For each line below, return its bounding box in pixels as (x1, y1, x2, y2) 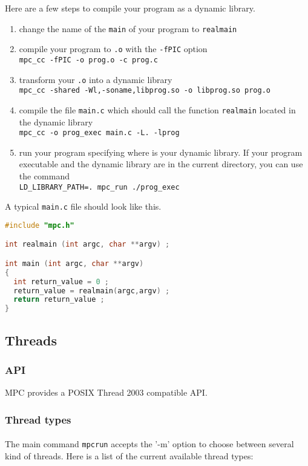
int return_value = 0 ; (13, 277, 109, 286)
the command (19, 169, 70, 182)
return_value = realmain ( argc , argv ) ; (13, 286, 170, 295)
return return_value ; (13, 295, 105, 304)
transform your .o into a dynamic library (19, 73, 172, 85)
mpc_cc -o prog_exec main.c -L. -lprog (19, 128, 180, 138)
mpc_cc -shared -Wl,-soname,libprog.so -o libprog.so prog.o (19, 86, 271, 95)
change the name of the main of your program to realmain (19, 22, 237, 35)
